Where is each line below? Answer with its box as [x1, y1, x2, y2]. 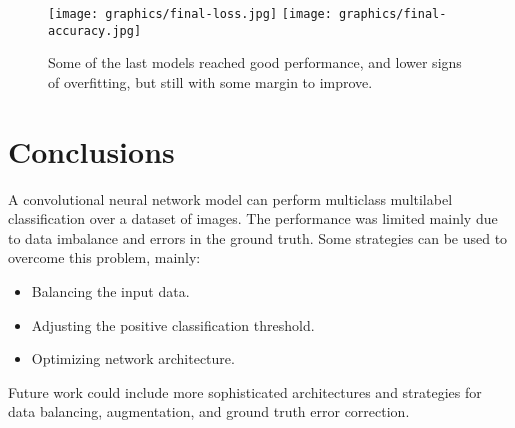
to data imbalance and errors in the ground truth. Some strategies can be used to [8, 227, 508, 248]
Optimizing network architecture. [31, 348, 235, 369]
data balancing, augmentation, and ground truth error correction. [8, 401, 410, 422]
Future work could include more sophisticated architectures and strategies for [8, 381, 482, 402]
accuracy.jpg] [48, 23, 142, 38]
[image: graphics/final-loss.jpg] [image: [48, 7, 332, 21]
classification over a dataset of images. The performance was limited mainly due [8, 208, 498, 229]
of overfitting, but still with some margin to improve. [48, 71, 373, 92]
